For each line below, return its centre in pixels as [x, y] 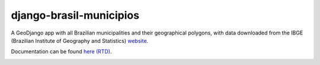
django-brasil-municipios [75, 15]
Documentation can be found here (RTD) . [61, 52]
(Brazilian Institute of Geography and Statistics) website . [80, 40]
